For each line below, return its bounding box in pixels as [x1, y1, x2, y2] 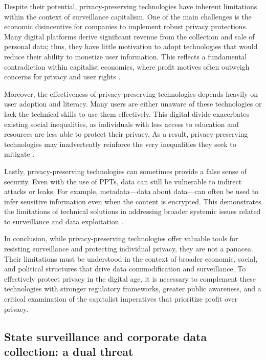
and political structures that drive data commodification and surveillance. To [4, 263, 246, 274]
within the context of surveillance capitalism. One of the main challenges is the [4, 11, 252, 22]
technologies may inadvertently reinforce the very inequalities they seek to [4, 138, 236, 149]
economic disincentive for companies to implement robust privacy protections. [4, 21, 248, 32]
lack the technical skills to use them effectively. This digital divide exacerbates [4, 108, 250, 119]
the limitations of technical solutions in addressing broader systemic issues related [4, 206, 261, 217]
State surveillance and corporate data [4, 328, 207, 344]
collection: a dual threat [4, 344, 134, 359]
